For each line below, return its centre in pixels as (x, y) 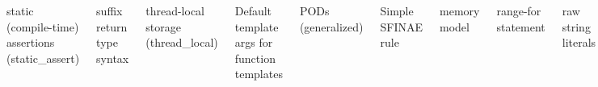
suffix (109, 10)
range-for (519, 10)
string (576, 26)
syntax (113, 58)
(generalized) (331, 26)
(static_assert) (43, 58)
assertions (31, 42)
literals (579, 42)
